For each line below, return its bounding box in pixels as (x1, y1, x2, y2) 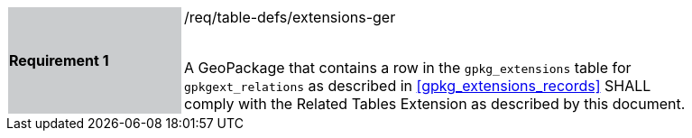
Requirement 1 (9, 51, 109, 69)
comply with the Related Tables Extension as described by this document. (184, 95, 686, 113)
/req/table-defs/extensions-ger (184, 8, 396, 26)
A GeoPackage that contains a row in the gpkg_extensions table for (184, 59, 632, 77)
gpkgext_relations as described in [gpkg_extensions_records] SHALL (184, 77, 651, 95)
